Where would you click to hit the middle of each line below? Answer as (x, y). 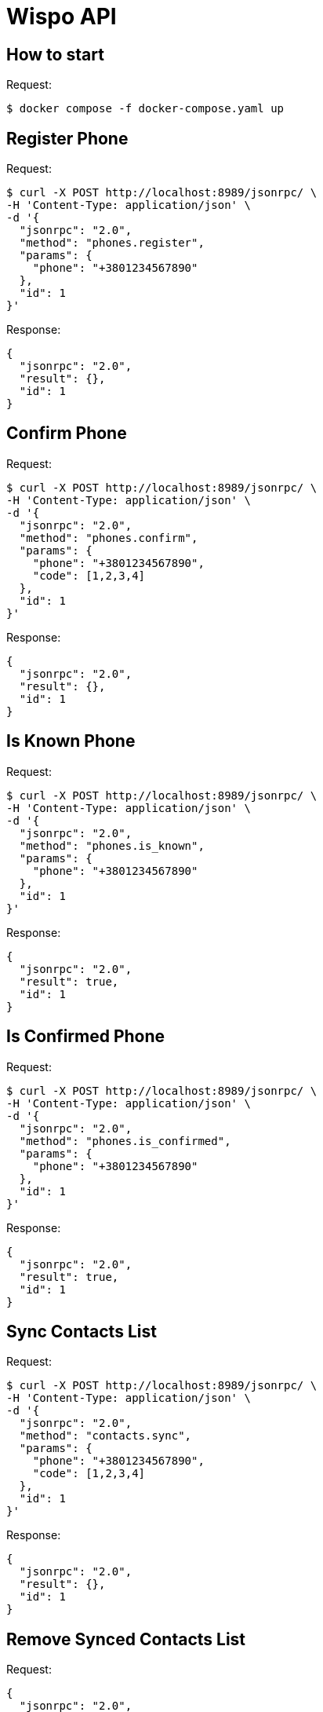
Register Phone (67, 138)
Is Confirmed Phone (86, 1037)
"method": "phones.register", (112, 243)
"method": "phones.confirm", (109, 538)
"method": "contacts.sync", (105, 1436)
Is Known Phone (71, 741)
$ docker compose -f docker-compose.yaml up (145, 109)
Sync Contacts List (82, 1331)
